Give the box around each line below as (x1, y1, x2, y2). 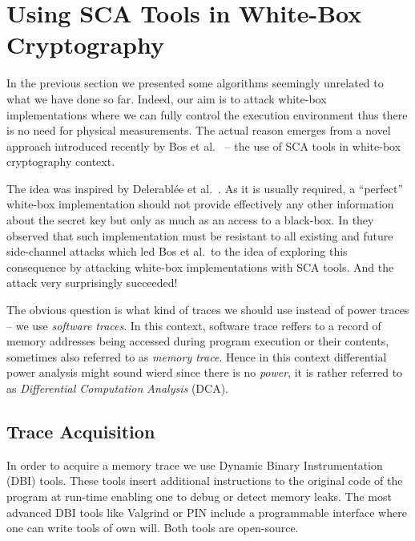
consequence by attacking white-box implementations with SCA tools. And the (6, 258, 394, 275)
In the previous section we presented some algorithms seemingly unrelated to (6, 75, 384, 91)
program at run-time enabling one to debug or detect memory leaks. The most (6, 487, 392, 504)
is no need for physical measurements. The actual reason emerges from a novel (6, 122, 391, 139)
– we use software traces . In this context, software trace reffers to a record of (6, 317, 381, 333)
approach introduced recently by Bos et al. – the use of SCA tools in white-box (6, 137, 401, 154)
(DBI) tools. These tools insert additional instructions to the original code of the (6, 472, 403, 489)
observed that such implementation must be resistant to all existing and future (6, 227, 393, 244)
